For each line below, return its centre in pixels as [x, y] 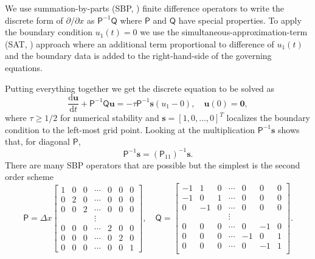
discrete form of [34, 20]
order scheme [29, 177]
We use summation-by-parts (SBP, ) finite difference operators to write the [144, 8]
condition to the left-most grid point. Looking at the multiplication [130, 129]
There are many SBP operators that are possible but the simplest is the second [153, 164]
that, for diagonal [38, 141]
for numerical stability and [109, 118]
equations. [24, 67]
